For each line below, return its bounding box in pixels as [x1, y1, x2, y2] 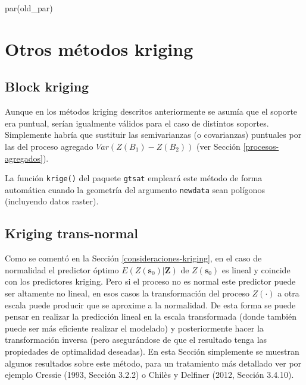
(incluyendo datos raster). [5, 195, 99, 207]
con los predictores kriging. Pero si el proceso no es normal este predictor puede [5, 275, 296, 288]
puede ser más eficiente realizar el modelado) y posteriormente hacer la [5, 321, 264, 334]
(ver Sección [196, 140, 241, 152]
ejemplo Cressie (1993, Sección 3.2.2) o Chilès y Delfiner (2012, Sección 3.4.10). [5, 368, 294, 381]
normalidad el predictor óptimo [5, 263, 119, 276]
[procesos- [243, 140, 279, 152]
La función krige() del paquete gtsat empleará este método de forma [5, 172, 263, 184]
